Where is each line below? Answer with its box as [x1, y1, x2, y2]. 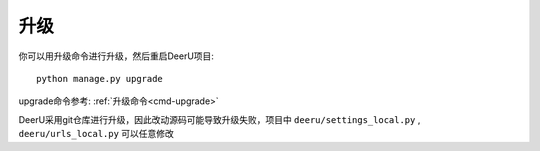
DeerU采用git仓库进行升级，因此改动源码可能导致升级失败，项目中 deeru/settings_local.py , [18, 113, 421, 125]
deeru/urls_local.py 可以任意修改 [18, 128, 175, 140]
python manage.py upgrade [36, 73, 164, 84]
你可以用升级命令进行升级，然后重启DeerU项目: [18, 50, 215, 62]
